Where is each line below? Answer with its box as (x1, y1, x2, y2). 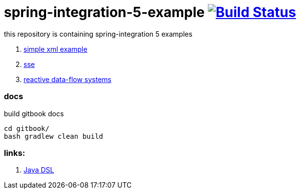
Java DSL (24, 166, 54, 174)
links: (4, 148, 25, 158)
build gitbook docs (4, 109, 64, 118)
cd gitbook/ (4, 124, 50, 132)
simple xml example (24, 44, 88, 53)
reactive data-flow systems (24, 75, 112, 84)
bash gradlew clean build (4, 132, 103, 140)
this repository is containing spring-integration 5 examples (4, 29, 193, 38)
